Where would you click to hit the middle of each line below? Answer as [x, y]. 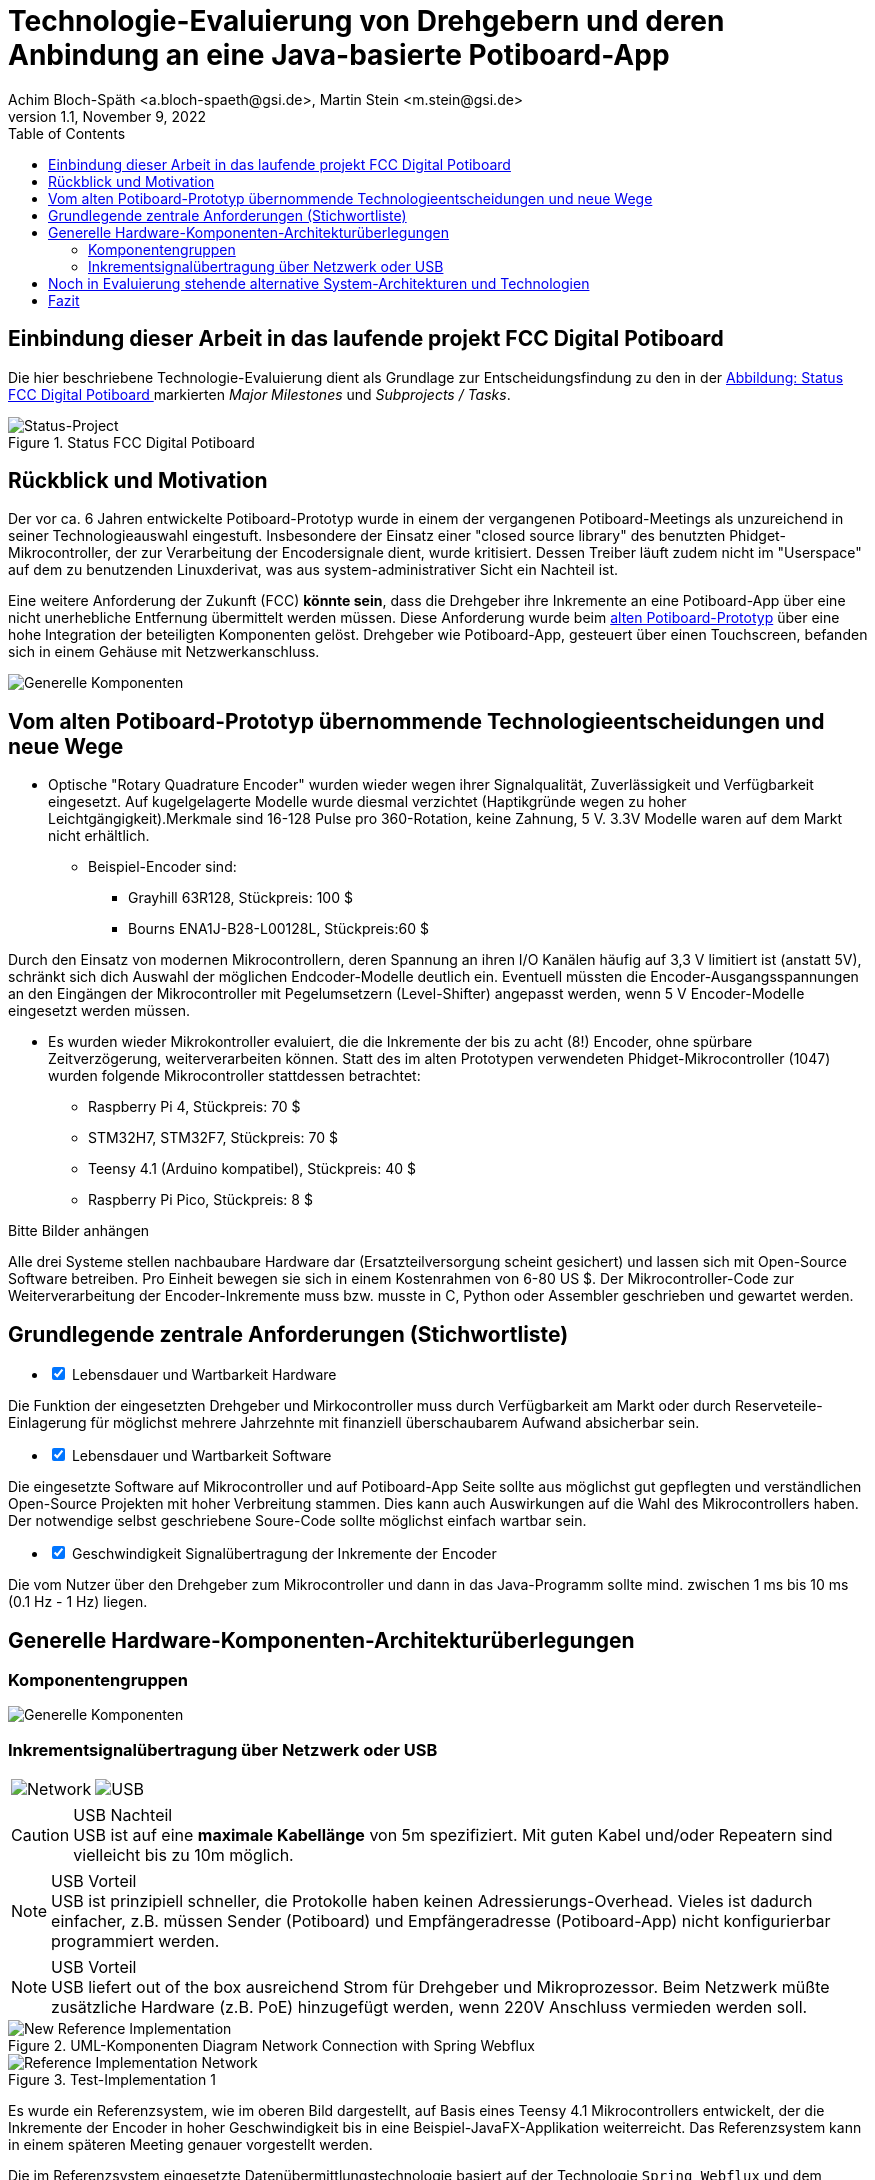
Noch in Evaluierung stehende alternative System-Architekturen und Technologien [319, 283]
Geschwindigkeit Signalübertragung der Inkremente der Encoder [284, 1554]
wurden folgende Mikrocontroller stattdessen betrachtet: [234, 1076]
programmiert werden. [135, 1941]
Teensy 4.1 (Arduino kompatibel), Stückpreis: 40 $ [252, 1169]
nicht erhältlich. [99, 836]
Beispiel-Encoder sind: [162, 867]
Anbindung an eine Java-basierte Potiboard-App [339, 55]
